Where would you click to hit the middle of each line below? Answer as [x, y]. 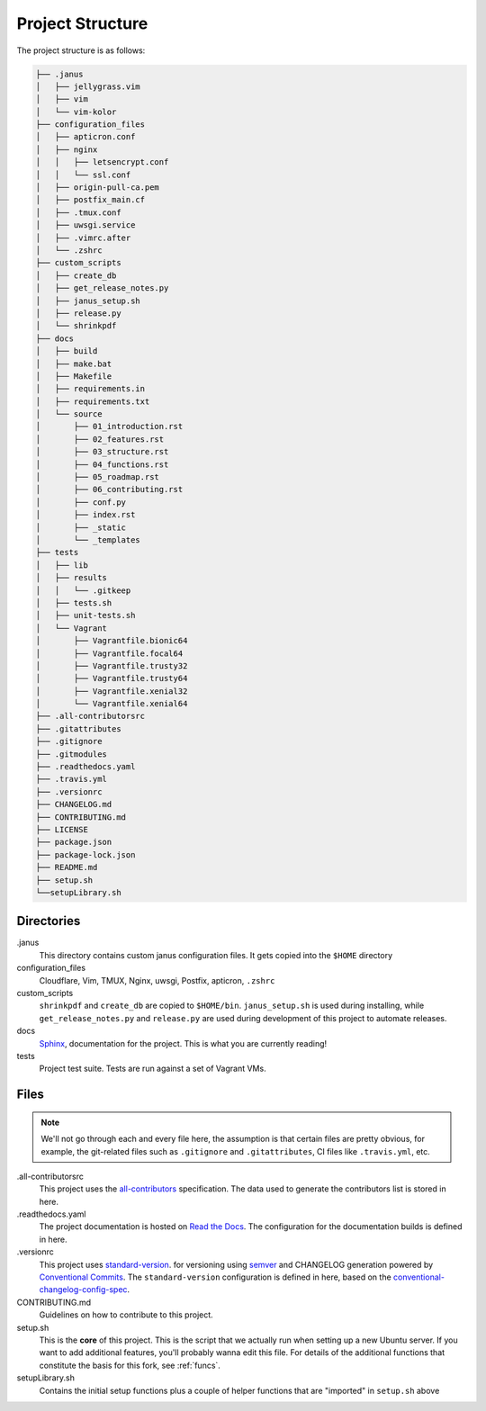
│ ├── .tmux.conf [78, 212]
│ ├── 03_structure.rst [102, 452]
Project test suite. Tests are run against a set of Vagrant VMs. [153, 1069]
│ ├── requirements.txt [93, 401]
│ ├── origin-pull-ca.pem [97, 188]
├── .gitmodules [72, 754]
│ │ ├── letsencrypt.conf [102, 162]
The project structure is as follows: [81, 50]
